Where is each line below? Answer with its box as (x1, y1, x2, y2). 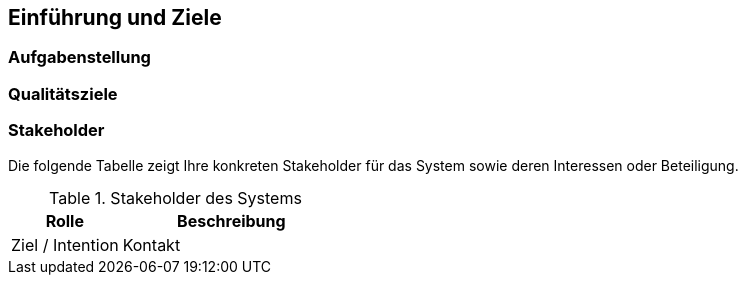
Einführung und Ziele (8, 5, 222, 30)
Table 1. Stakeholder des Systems (49, 187, 302, 208)
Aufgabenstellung (8, 47, 151, 68)
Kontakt (122, 234, 181, 255)
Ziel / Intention (11, 234, 119, 255)
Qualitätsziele (8, 83, 118, 104)
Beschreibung (177, 210, 286, 231)
